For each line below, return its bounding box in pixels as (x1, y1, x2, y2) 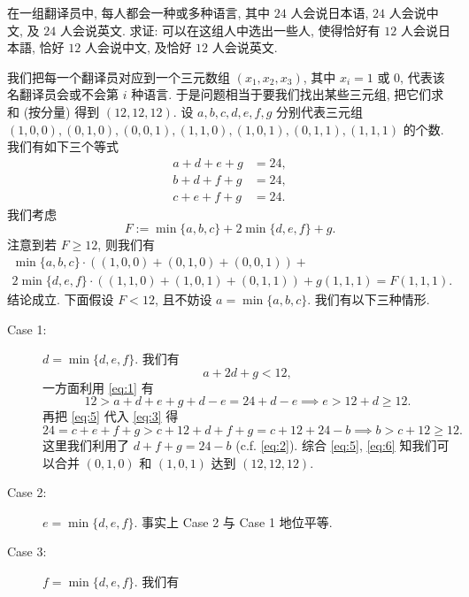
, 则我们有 (97, 235, 155, 254)
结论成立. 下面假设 (7, 290, 114, 309)
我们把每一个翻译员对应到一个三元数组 (7, 67, 230, 86)
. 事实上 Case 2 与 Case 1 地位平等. (134, 512, 333, 531)
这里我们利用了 (42, 436, 129, 455)
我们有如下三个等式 (7, 137, 119, 156)
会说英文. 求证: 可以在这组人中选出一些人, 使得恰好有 (72, 20, 381, 39)
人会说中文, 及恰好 (84, 38, 192, 57)
